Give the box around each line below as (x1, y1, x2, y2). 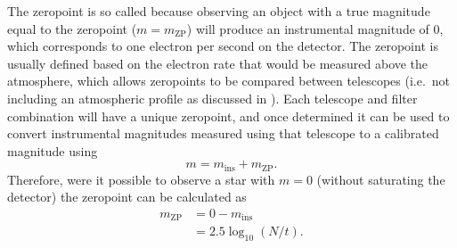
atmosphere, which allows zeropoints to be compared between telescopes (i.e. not (7, 71, 451, 90)
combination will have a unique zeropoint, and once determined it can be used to (7, 106, 450, 125)
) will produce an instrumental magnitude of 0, (186, 19, 444, 37)
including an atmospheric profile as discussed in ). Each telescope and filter (7, 88, 418, 107)
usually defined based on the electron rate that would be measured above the (7, 54, 428, 72)
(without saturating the (316, 169, 445, 188)
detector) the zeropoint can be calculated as (7, 187, 247, 206)
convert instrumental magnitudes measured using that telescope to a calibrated (7, 124, 439, 143)
